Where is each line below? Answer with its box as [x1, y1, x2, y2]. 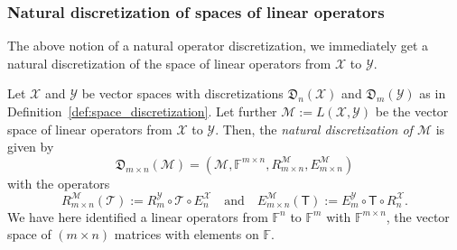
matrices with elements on [114, 225, 259, 244]
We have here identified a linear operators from [7, 207, 268, 226]
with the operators [7, 173, 110, 192]
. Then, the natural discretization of [215, 119, 413, 138]
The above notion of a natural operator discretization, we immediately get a [7, 36, 429, 55]
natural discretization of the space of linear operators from [7, 53, 331, 72]
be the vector [375, 102, 449, 120]
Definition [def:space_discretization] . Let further [7, 102, 277, 120]
